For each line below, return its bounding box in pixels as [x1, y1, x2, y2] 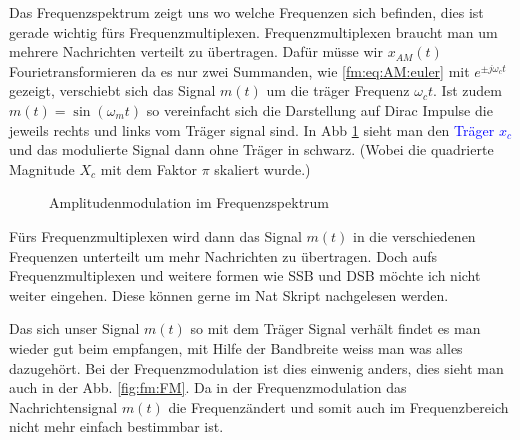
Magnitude [9, 158, 75, 179]
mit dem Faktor [100, 158, 197, 179]
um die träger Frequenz [266, 80, 410, 101]
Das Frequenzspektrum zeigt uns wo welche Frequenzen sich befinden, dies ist [9, 2, 484, 22]
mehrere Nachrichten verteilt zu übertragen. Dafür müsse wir [9, 41, 383, 62]
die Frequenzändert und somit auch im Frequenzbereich [168, 396, 509, 417]
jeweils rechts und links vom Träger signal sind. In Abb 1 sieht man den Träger [9, 119, 495, 140]
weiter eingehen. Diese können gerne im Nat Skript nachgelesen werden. [9, 284, 449, 305]
